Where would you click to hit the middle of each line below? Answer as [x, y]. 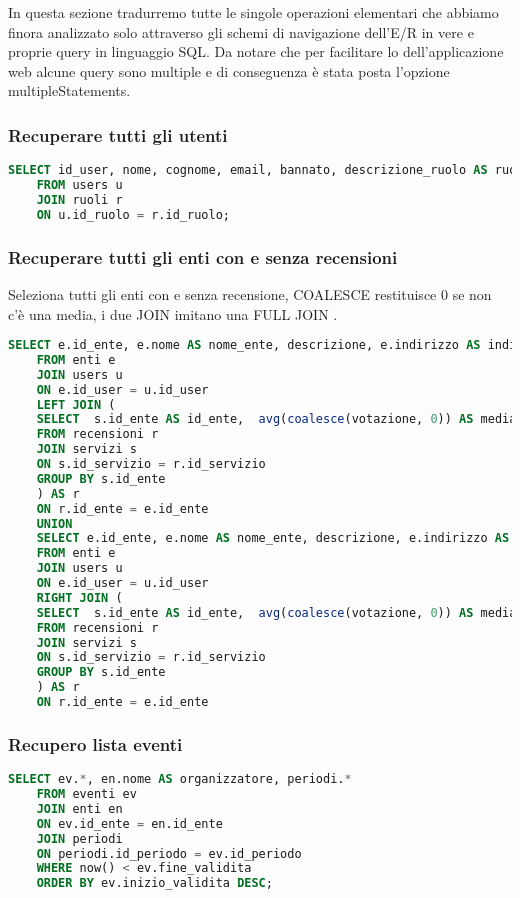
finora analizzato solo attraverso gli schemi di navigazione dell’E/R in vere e [241, 31]
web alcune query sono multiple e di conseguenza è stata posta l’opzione [229, 70]
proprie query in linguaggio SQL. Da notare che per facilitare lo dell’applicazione [256, 51]
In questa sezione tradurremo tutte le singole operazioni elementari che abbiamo [253, 12]
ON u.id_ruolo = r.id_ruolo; [133, 214]
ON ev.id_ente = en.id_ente [129, 823]
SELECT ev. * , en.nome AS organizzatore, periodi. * [180, 779]
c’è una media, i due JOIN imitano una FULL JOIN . [173, 313]
